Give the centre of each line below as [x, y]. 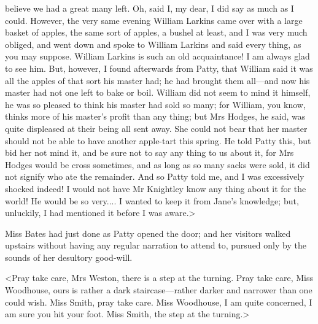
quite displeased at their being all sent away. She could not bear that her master [156, 128]
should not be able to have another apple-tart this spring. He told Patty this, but [158, 140]
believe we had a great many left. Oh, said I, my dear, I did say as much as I [149, 8]
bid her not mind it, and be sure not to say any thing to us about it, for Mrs [149, 152]
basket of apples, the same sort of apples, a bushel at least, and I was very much [156, 32]
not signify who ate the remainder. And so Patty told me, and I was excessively [155, 176]
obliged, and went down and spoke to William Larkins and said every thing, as [153, 44]
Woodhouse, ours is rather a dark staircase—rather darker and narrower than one [159, 290]
